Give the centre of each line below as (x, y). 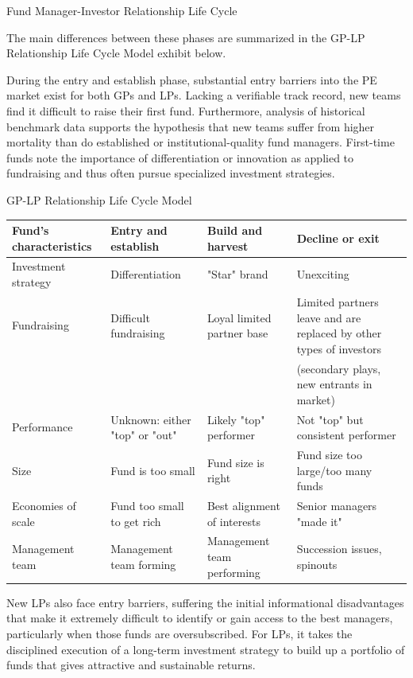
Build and (235, 230)
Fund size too (329, 454)
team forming (143, 564)
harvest (228, 245)
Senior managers (337, 506)
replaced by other (339, 333)
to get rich (136, 521)
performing (234, 572)
